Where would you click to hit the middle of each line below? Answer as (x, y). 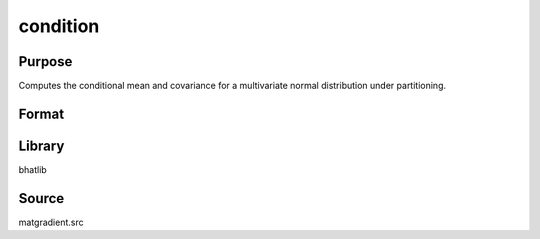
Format (41, 113)
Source (41, 198)
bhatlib (32, 169)
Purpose (45, 61)
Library (41, 145)
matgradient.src (51, 222)
